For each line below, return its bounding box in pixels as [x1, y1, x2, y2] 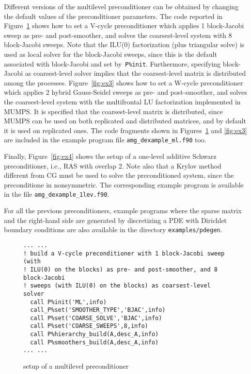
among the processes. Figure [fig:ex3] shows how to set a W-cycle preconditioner [4, 77, 243, 87]
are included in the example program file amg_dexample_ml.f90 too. [4, 135, 206, 145]
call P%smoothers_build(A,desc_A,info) [30, 339, 159, 346]
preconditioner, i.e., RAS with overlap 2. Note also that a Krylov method [4, 160, 221, 170]
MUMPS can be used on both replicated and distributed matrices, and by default [4, 116, 246, 126]
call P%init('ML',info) [30, 298, 107, 306]
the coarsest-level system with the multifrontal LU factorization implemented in [4, 97, 241, 106]
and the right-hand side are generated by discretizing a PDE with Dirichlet [4, 215, 227, 225]
